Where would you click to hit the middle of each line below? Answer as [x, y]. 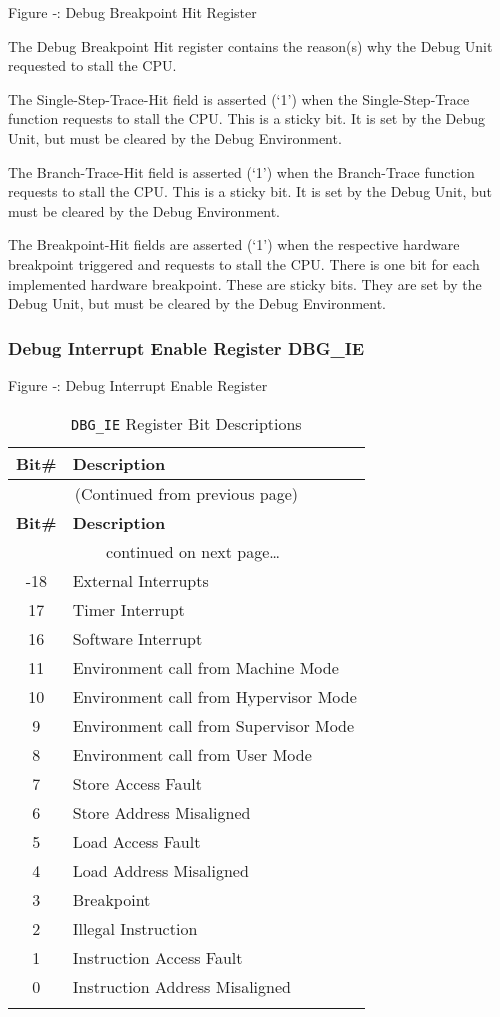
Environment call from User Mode [192, 754]
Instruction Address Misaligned [181, 986]
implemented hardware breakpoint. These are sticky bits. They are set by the [245, 283]
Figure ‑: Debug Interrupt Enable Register [138, 384]
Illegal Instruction [135, 928]
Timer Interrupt [128, 609]
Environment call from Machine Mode [205, 667]
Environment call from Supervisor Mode [213, 725]
